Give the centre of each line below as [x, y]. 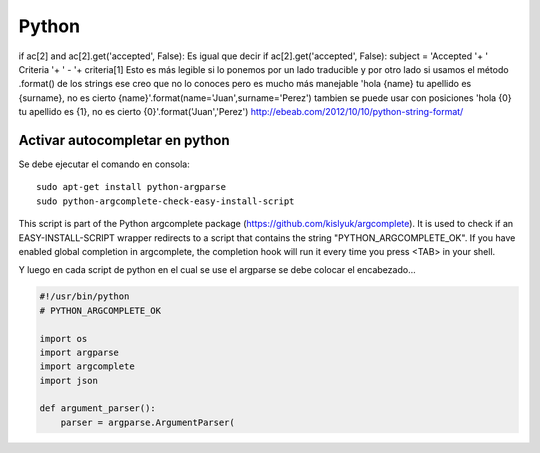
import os [63, 338]
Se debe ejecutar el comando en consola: [104, 164]
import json [69, 380]
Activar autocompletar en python [124, 140]
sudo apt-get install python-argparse [131, 187]
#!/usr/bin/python [84, 296]
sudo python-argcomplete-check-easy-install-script [165, 201]
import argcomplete [87, 366]
